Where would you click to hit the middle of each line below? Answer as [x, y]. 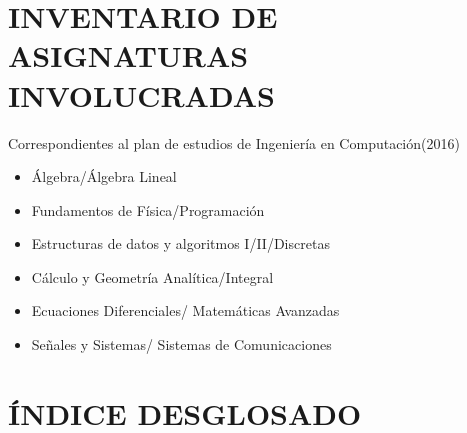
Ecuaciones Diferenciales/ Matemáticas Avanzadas [185, 310]
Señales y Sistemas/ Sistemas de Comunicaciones [181, 344]
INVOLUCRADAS [141, 94]
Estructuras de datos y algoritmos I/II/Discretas [180, 243]
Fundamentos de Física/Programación [148, 209]
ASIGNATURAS [128, 55]
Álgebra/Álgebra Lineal [104, 176]
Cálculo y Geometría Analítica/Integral [152, 276]
